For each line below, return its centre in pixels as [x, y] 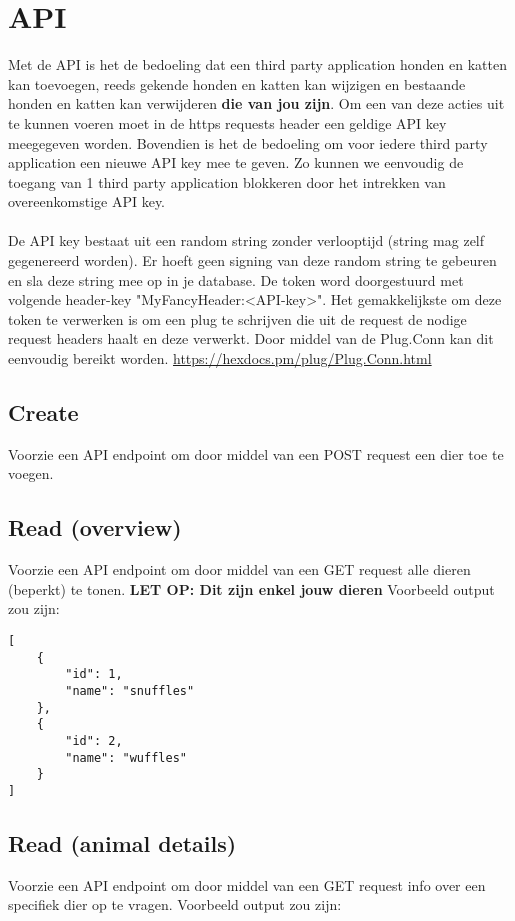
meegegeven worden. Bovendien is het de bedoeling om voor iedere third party [248, 142]
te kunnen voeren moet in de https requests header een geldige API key [227, 122]
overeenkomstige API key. [87, 201]
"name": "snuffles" [130, 690]
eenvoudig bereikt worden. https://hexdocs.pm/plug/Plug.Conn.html [220, 358]
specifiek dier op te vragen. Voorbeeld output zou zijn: [175, 904]
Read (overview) [95, 527]
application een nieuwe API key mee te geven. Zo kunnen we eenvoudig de [236, 162]
